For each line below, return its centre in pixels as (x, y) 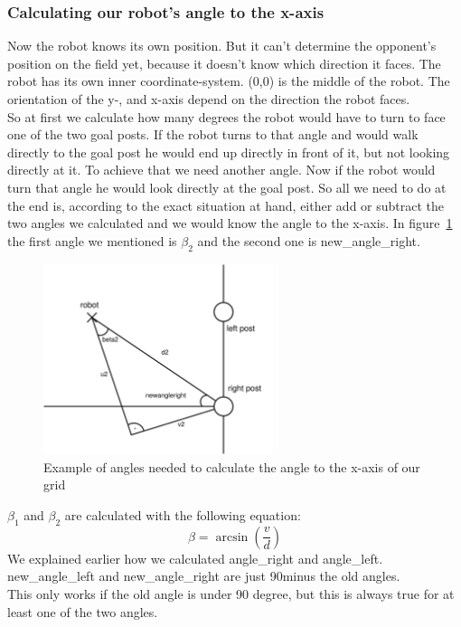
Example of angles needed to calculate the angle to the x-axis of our (232, 466)
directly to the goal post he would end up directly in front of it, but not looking (229, 152)
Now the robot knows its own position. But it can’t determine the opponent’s (222, 46)
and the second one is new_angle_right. (309, 240)
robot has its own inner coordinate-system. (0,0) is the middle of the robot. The (229, 81)
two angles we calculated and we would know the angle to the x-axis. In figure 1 (230, 223)
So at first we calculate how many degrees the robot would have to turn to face (226, 116)
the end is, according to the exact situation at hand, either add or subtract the (226, 205)
